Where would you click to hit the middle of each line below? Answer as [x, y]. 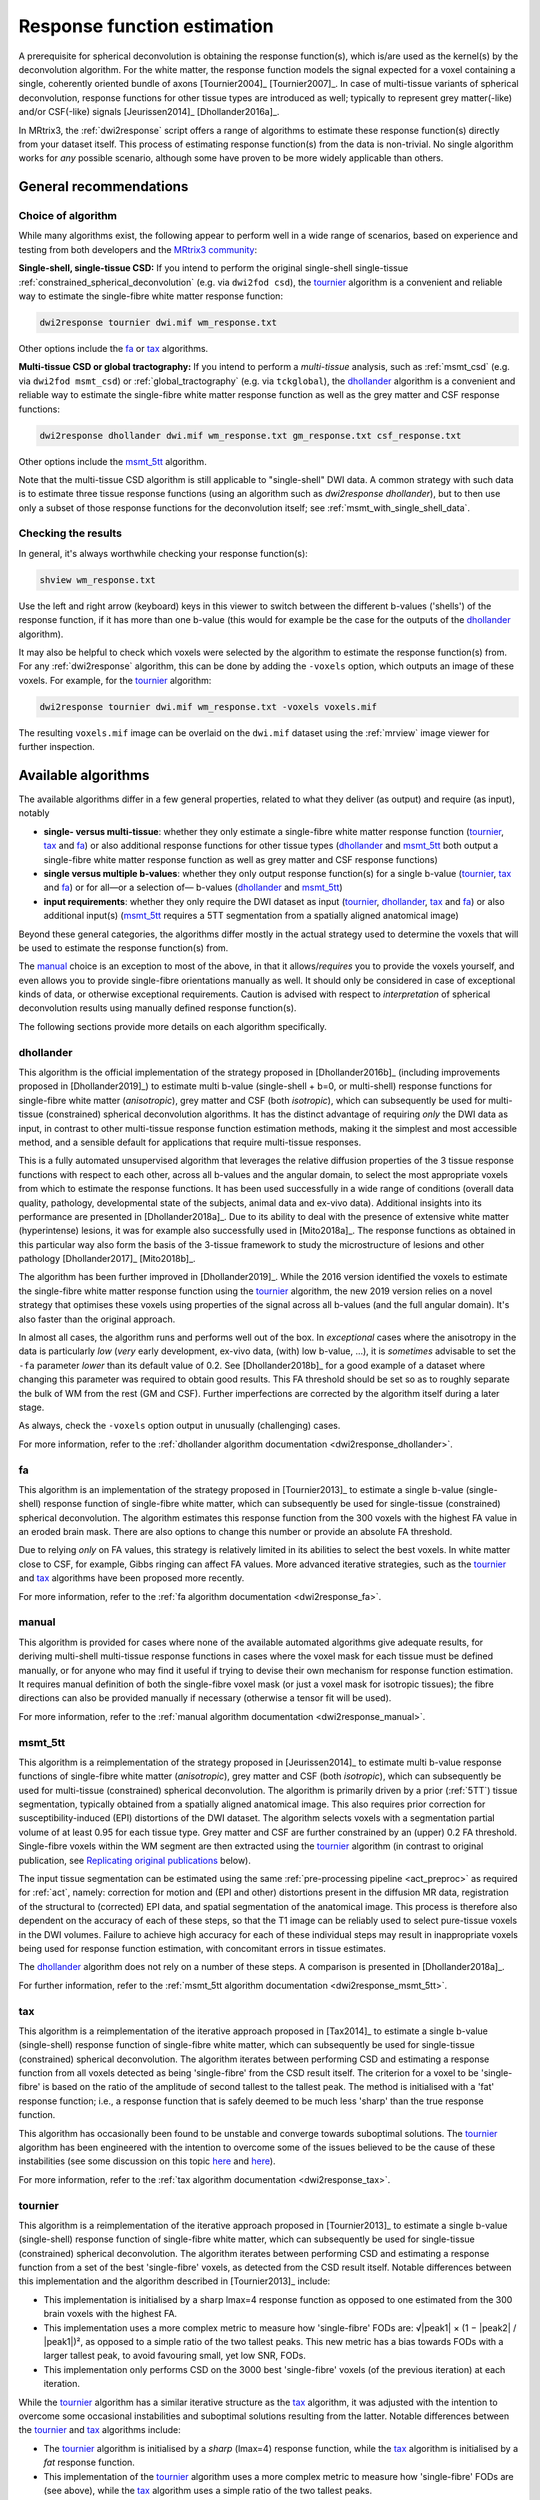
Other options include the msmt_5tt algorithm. [112, 461]
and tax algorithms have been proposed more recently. [131, 1578]
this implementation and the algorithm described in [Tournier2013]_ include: [174, 2281]
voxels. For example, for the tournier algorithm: [115, 680]
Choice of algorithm [68, 216]
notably [34, 813]
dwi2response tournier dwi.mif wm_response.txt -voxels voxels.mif [208, 706]
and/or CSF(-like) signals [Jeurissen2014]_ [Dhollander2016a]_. [149, 112]
